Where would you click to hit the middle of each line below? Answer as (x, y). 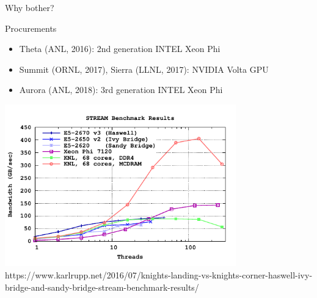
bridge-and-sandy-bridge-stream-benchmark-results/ (102, 287)
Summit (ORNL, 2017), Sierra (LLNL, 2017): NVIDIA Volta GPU (144, 69)
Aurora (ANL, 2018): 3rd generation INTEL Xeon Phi (121, 90)
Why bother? (30, 7)
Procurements (31, 28)
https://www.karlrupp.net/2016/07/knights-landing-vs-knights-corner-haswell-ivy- (159, 275)
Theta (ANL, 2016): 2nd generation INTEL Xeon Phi (120, 49)
